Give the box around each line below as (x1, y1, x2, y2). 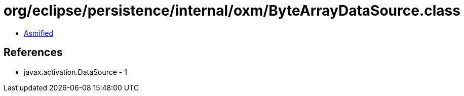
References (4, 46, 63, 59)
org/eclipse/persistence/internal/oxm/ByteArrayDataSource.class (4, 2, 460, 19)
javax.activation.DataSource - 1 (24, 67, 127, 76)
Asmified (24, 28, 54, 37)
